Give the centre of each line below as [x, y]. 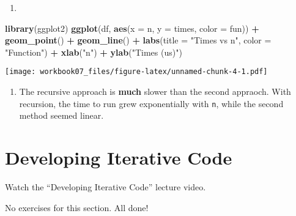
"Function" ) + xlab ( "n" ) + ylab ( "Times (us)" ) [94, 52]
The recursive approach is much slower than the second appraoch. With [155, 91]
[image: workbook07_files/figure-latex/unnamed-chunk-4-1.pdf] [136, 72]
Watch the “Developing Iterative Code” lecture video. [105, 187]
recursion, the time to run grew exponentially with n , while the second [151, 103]
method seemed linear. [61, 115]
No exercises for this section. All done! [77, 207]
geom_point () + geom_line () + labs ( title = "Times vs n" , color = [138, 40]
